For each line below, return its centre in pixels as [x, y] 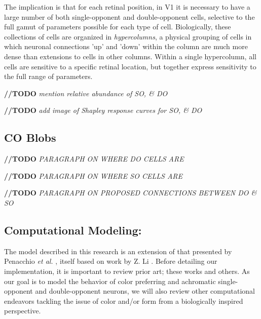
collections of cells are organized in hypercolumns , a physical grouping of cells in [128, 36]
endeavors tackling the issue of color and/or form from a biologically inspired [124, 301]
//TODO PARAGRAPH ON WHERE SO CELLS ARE [93, 175]
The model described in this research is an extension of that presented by [118, 251]
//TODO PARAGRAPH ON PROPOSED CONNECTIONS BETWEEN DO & [130, 193]
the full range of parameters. [48, 76]
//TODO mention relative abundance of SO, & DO [86, 93]
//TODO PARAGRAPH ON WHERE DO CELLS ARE [94, 159]
